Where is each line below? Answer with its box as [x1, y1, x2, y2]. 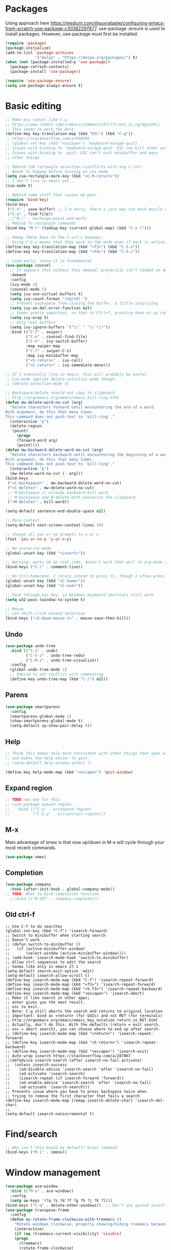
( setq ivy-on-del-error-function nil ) [10, 305, 93, 311]
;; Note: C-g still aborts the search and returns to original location [5, 1008, 163, 1014]
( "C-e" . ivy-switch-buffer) [25, 339, 88, 344]
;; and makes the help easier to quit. [5, 755, 90, 760]
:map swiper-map [25, 344, 60, 349]
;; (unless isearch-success [5, 1062, 67, 1067]
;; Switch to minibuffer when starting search [5, 933, 106, 938]
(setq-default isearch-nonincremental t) [5, 1111, 95, 1116]
